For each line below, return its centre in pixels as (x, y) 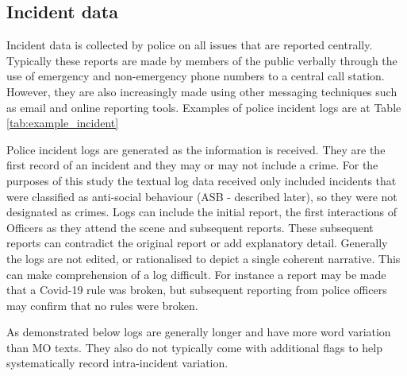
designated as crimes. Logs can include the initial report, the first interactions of (202, 212)
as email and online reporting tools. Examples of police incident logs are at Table (204, 107)
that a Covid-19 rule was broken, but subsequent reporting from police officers (197, 290)
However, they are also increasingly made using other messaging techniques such (202, 91)
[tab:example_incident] (63, 123)
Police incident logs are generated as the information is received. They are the (196, 149)
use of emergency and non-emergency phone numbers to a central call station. (196, 76)
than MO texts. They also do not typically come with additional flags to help (194, 347)
